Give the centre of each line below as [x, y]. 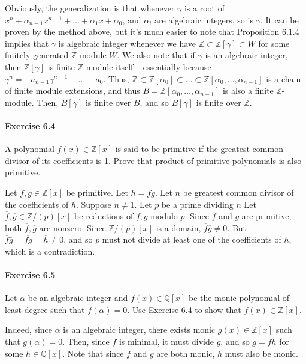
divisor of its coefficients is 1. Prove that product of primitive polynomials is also [153, 160]
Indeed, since [29, 329]
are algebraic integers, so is [204, 20]
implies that [27, 43]
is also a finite [248, 90]
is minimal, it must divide [166, 341]
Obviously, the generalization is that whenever [90, 8]
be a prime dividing [197, 204]
